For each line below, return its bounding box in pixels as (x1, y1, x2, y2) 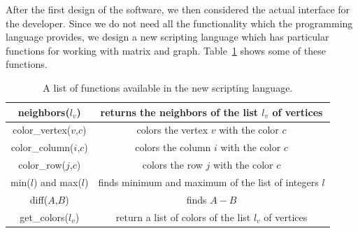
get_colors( (20, 209, 69, 224)
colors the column (135, 140, 211, 155)
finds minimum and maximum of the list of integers (98, 174, 319, 189)
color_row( (18, 157, 66, 172)
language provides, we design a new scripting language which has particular (6, 29, 329, 44)
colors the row (142, 157, 203, 172)
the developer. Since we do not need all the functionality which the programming (6, 15, 353, 30)
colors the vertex (136, 122, 208, 137)
